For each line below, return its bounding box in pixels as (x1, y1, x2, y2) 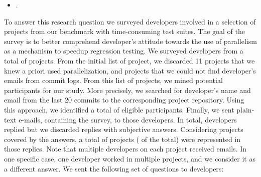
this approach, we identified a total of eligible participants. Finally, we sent (4, 104, 234, 114)
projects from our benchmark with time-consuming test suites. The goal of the (4, 26, 245, 36)
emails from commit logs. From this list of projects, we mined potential (4, 75, 223, 85)
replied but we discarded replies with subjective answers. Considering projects (4, 124, 243, 134)
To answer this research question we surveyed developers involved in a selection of (4, 16, 256, 26)
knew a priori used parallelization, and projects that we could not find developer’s (4, 65, 256, 75)
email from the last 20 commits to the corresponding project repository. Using (4, 94, 244, 105)
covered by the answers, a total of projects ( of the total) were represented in (4, 133, 241, 144)
